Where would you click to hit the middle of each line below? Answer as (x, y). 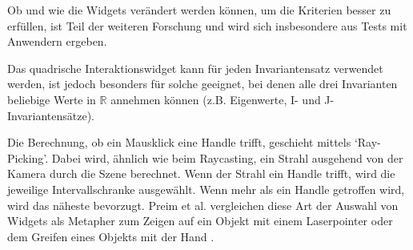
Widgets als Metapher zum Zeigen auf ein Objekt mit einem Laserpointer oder (200, 221)
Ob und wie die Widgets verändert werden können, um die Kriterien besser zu (199, 10)
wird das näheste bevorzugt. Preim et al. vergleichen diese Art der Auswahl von (203, 205)
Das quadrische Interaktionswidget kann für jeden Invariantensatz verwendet (195, 68)
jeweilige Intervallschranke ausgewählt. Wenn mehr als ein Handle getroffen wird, (206, 189)
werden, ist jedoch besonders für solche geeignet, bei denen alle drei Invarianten (202, 84)
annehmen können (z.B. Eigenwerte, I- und (216, 99)
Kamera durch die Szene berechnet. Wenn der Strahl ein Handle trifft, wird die (201, 173)
